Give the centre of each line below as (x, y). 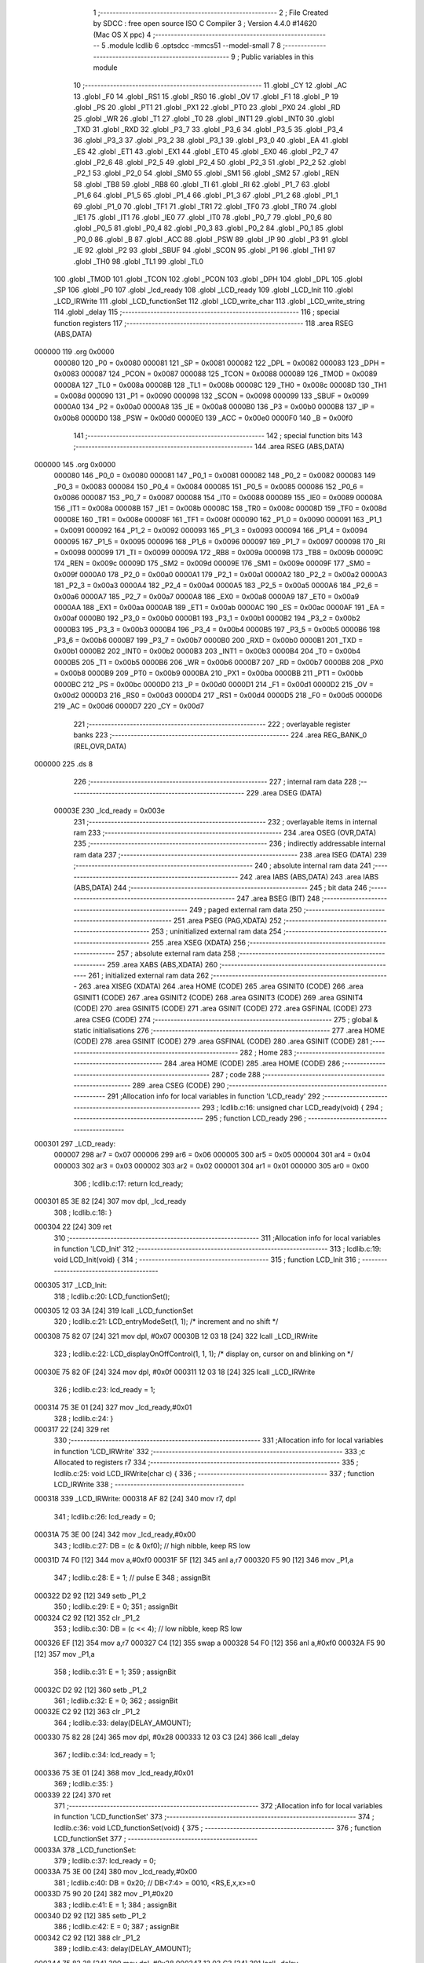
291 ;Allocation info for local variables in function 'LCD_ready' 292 (214, 1096)
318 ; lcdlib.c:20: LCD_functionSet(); (112, 1296)
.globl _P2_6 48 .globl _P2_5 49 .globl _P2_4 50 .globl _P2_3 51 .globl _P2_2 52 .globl (210, 163)
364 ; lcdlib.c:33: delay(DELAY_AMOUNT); (122, 1723)
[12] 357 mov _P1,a (64, 1654)
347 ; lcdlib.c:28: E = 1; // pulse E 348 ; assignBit (132, 1577)
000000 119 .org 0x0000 (74, 352)
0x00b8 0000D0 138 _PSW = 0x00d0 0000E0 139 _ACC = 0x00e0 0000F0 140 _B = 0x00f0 (203, 418)
